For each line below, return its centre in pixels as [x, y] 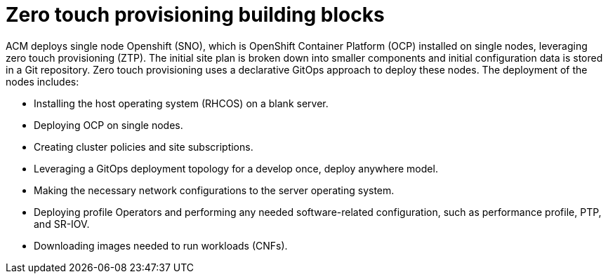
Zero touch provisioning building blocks [195, 15]
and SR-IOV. [62, 224]
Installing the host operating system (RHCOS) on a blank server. [181, 103]
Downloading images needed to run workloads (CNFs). [161, 245]
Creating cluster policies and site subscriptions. [144, 147]
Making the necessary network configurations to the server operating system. [214, 190]
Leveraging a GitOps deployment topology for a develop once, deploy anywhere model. [236, 168]
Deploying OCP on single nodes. [108, 125]
